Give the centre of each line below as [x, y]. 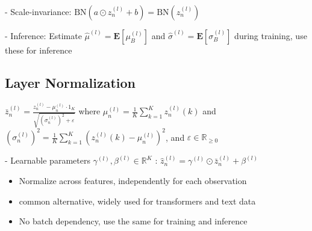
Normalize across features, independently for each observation [133, 181]
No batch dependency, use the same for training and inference [133, 221]
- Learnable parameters [48, 160]
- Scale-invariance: [38, 11]
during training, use [271, 35]
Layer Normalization [70, 82]
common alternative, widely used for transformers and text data [137, 201]
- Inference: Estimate [43, 35]
